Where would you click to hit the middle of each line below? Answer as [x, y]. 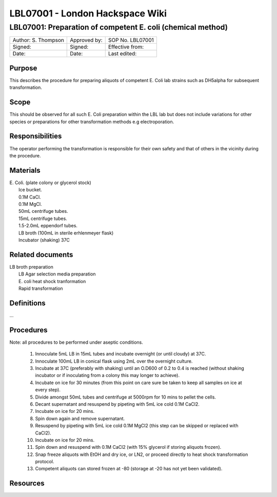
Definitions [27, 303]
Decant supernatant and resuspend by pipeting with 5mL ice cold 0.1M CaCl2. [117, 404]
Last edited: [122, 54]
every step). [48, 390]
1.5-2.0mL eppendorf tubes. [48, 226]
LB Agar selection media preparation [57, 274]
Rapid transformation [41, 288]
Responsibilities [36, 136]
